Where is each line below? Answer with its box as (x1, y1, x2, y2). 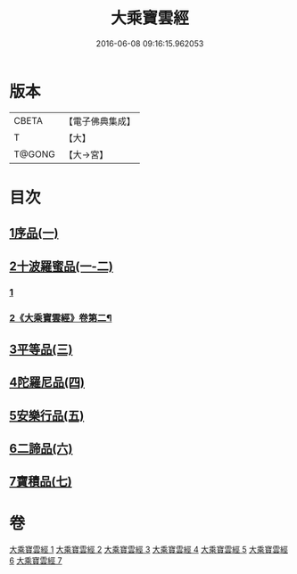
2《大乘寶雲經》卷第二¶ (9, 311, 112, 324)
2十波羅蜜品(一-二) (9, 258, 113, 274)
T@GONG (13, 148, 55, 160)
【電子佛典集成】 (63, 115, 136, 127)
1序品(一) (9, 225, 59, 241)
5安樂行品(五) (9, 407, 85, 423)
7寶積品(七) (9, 474, 73, 489)
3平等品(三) (9, 341, 73, 357)
